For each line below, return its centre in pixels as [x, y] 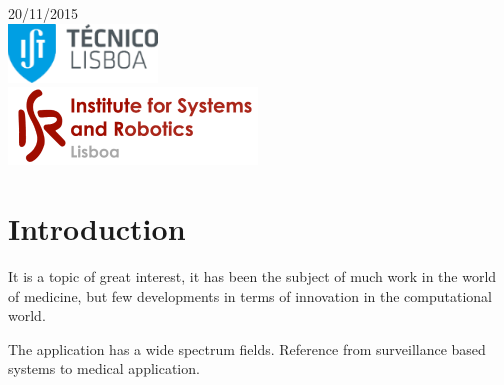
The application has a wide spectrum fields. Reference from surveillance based [247, 348]
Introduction [97, 227]
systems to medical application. [104, 368]
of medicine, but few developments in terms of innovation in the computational [250, 295]
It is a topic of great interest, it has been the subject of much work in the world [252, 275]
